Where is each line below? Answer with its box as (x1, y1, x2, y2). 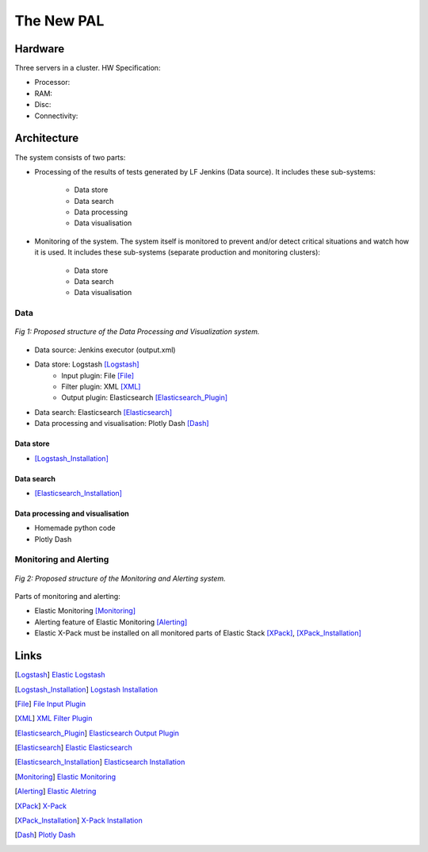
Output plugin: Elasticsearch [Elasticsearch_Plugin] (61, 393, 228, 402)
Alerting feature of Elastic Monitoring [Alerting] (34, 617, 188, 627)
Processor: (34, 78, 71, 87)
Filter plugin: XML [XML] (61, 382, 141, 391)
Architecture (14, 132, 79, 145)
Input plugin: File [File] (61, 370, 135, 380)
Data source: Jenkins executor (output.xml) (34, 345, 176, 355)
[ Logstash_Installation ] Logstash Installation (14, 685, 159, 694)
